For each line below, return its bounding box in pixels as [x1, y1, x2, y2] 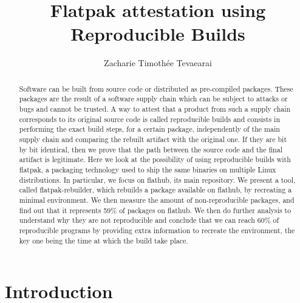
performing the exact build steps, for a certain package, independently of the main [19, 124, 280, 134]
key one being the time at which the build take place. [19, 235, 188, 245]
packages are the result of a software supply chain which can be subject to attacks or [19, 94, 288, 104]
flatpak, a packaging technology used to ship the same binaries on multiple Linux [19, 164, 276, 174]
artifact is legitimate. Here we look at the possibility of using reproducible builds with [19, 154, 291, 165]
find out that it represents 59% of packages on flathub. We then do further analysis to [19, 205, 291, 215]
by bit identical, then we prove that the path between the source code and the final [19, 144, 282, 154]
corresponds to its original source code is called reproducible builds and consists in [19, 114, 280, 124]
